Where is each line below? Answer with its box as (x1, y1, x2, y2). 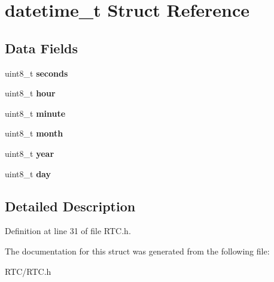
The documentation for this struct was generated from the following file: (5, 244, 270, 257)
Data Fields (5, 38, 78, 57)
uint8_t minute (5, 107, 66, 119)
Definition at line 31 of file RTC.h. (5, 225, 131, 237)
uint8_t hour (5, 87, 56, 99)
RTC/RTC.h (5, 265, 51, 277)
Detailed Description (5, 196, 136, 215)
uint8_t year (5, 147, 54, 159)
